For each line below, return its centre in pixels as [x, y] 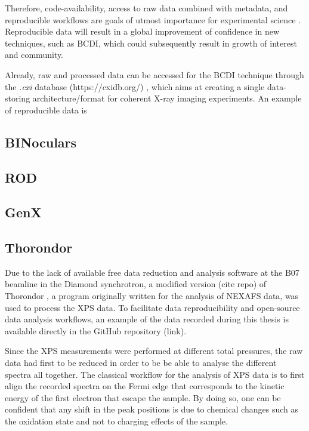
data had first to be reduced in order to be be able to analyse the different [141, 363]
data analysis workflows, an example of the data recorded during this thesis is [147, 319]
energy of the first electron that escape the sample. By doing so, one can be [143, 397]
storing [18, 98]
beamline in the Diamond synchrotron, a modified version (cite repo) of [136, 284]
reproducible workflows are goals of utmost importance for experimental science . [153, 19]
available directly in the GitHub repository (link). [96, 330]
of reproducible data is [46, 110]
